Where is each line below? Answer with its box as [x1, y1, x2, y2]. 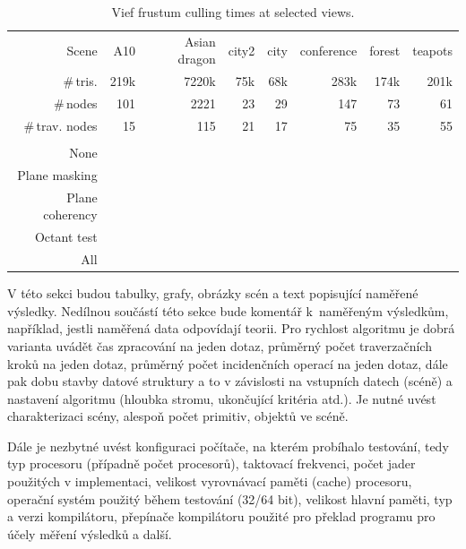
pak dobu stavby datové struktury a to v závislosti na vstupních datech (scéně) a [7, 372, 453, 390]
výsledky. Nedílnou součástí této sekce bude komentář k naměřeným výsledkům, [7, 301, 449, 320]
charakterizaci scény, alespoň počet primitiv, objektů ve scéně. [7, 407, 349, 425]
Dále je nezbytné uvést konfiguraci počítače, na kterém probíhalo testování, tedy [7, 436, 449, 455]
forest [369, 40, 401, 59]
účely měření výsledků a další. [7, 524, 172, 543]
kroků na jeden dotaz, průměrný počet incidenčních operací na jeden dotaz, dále [7, 354, 448, 373]
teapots [412, 40, 453, 59]
